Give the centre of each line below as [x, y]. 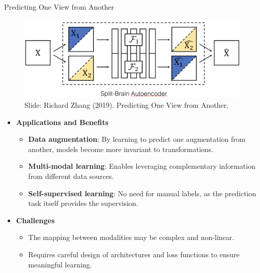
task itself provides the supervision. [83, 203]
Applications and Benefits [62, 122]
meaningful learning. [60, 264]
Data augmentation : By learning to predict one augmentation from [137, 139]
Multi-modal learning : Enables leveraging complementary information [142, 166]
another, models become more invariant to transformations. [121, 149]
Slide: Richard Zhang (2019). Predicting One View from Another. [127, 105]
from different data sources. [71, 176]
